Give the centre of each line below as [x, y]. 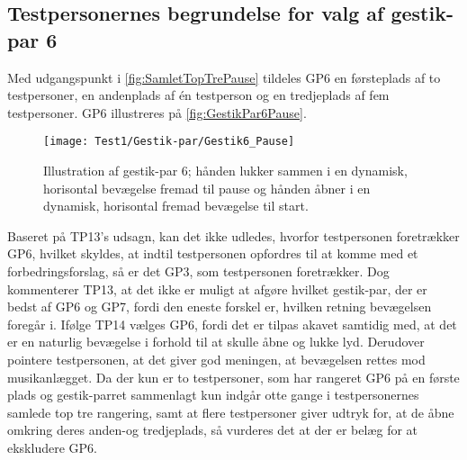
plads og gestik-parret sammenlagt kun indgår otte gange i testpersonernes [213, 395]
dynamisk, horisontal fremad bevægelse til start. [176, 206]
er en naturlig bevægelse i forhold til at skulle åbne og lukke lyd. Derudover [216, 342]
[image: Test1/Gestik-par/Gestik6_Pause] [169, 142]
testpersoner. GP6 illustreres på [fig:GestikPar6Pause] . [157, 112]
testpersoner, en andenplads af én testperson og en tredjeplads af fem [198, 95]
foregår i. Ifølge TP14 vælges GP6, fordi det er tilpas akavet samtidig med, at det [232, 324]
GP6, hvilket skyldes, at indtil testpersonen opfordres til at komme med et [213, 253]
